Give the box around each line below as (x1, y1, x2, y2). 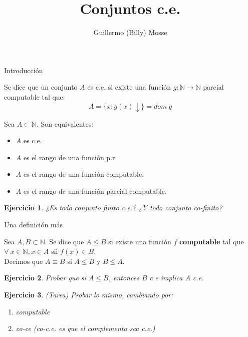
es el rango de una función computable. (23, 169, 144, 179)
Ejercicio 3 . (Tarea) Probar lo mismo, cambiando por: (4, 289, 173, 300)
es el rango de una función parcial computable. (23, 185, 167, 196)
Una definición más (4, 219, 63, 230)
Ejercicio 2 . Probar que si (4, 272, 86, 283)
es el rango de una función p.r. (23, 152, 117, 162)
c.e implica (149, 272, 183, 283)
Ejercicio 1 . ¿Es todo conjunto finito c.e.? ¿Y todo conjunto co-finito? (4, 202, 222, 213)
